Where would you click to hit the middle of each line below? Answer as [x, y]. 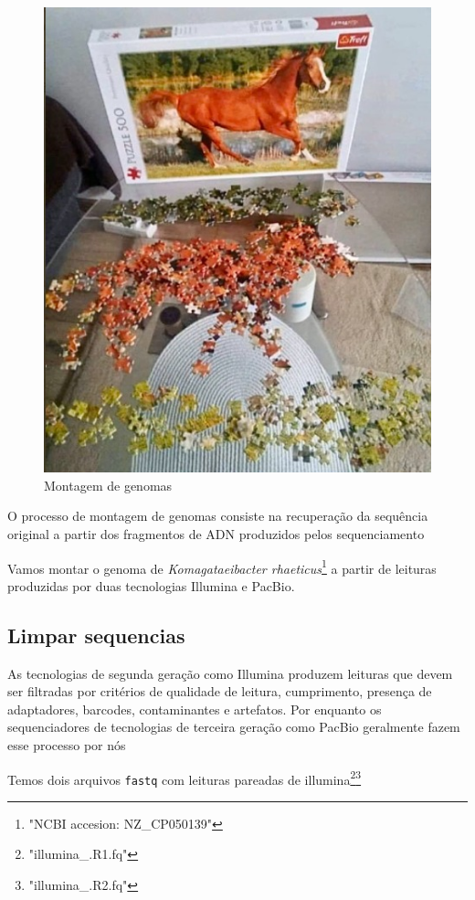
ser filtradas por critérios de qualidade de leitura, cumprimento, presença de [220, 691]
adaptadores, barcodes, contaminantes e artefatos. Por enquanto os [195, 709]
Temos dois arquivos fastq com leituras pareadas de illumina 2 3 [185, 778]
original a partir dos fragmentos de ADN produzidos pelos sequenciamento [216, 533]
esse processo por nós [67, 744]
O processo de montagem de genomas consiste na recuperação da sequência [218, 516]
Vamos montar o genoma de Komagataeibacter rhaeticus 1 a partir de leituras [222, 566]
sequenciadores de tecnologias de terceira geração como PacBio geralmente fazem [234, 727]
